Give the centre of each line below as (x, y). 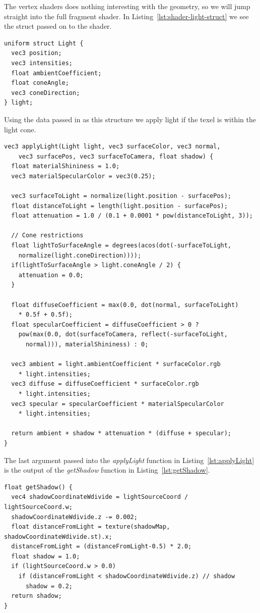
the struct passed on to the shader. (58, 26)
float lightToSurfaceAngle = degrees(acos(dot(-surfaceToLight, (121, 246)
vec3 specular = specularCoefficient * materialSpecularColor (118, 404)
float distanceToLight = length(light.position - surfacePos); (119, 206)
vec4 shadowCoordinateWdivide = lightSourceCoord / (100, 497)
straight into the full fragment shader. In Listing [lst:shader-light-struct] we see (126, 16)
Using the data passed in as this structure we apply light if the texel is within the (130, 119)
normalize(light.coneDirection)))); (80, 255)
